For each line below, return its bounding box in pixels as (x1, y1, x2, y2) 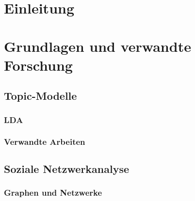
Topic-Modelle (4, 88, 77, 103)
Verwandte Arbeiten (4, 136, 85, 148)
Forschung (4, 55, 73, 75)
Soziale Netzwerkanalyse (4, 161, 130, 176)
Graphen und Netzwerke (4, 186, 102, 199)
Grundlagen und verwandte (4, 36, 191, 56)
